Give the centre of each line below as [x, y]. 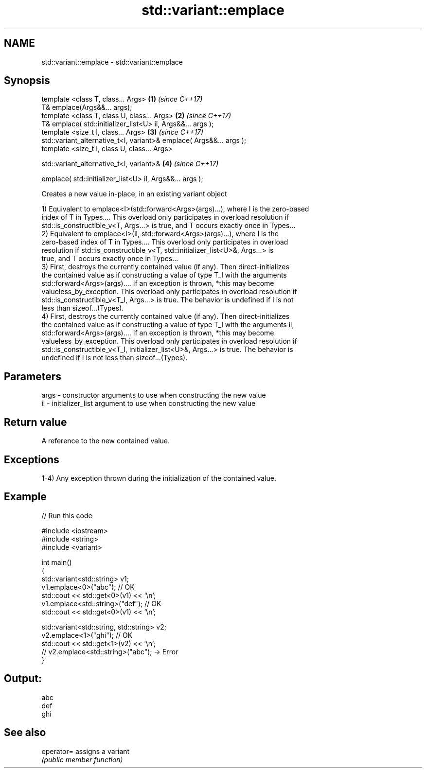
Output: [23, 679]
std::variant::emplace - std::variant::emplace [112, 62]
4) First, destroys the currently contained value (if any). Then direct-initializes [166, 316]
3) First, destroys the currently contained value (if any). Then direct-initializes [165, 267]
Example [25, 497]
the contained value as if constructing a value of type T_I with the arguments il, [168, 325]
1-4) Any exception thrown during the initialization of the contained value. [159, 478]
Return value [35, 422]
